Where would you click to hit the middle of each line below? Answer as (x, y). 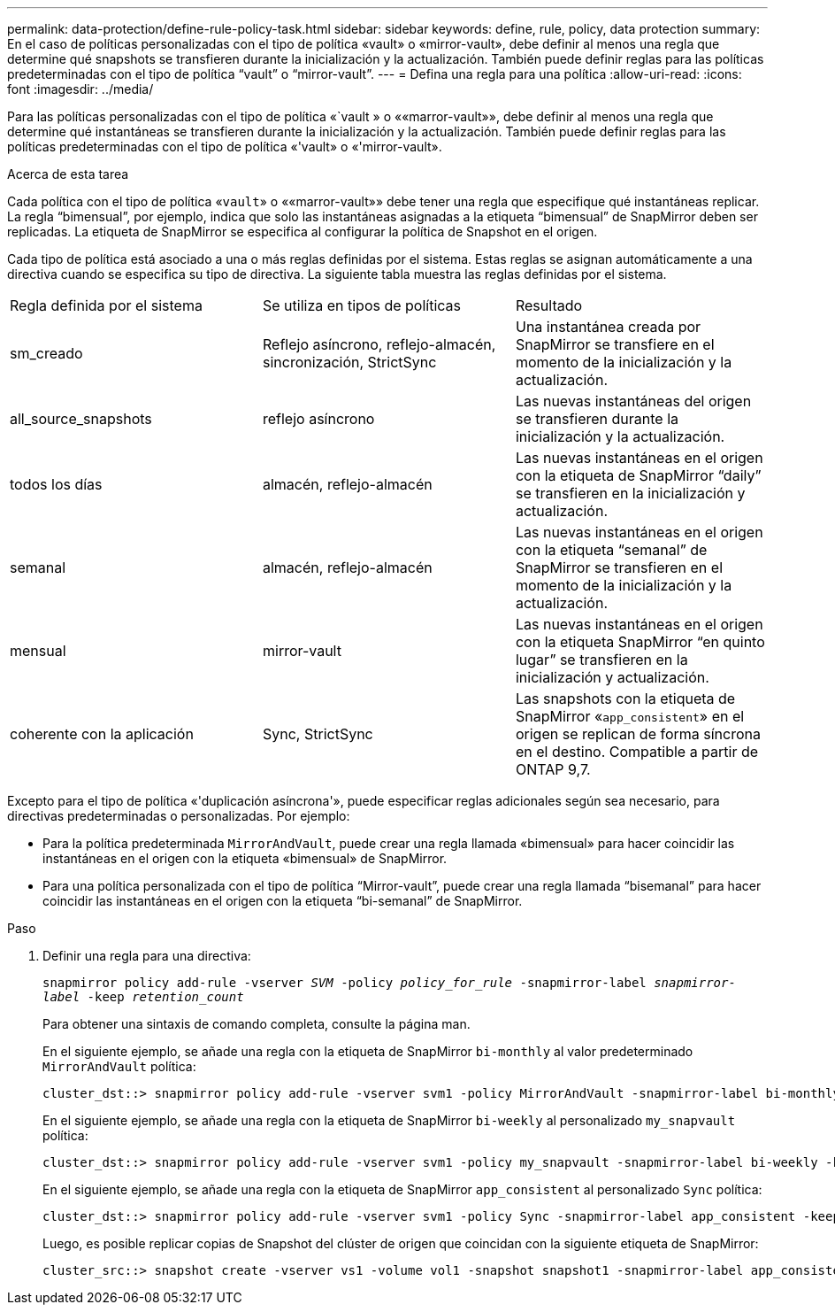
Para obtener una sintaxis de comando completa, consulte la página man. (257, 1024)
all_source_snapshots (81, 419)
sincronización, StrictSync (349, 362)
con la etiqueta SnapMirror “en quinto (640, 642)
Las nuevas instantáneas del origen (633, 401)
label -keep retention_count (143, 997)
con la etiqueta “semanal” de (611, 550)
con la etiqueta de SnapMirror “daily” (638, 475)
